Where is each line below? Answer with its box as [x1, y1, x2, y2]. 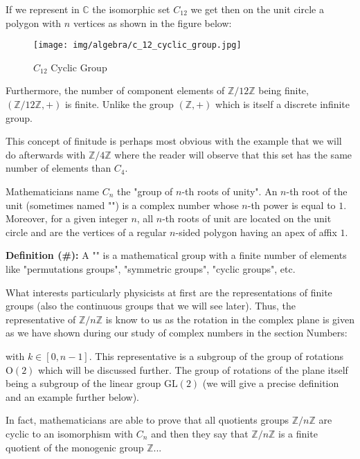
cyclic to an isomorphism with [6, 426, 134, 440]
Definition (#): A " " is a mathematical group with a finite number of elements [6, 248, 347, 262]
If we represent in [6, 2, 80, 16]
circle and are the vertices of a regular [6, 224, 167, 239]
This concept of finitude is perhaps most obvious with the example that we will [6, 134, 342, 148]
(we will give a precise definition [202, 376, 339, 390]
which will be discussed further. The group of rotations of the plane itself [38, 362, 348, 377]
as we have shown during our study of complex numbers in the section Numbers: [6, 325, 348, 340]
